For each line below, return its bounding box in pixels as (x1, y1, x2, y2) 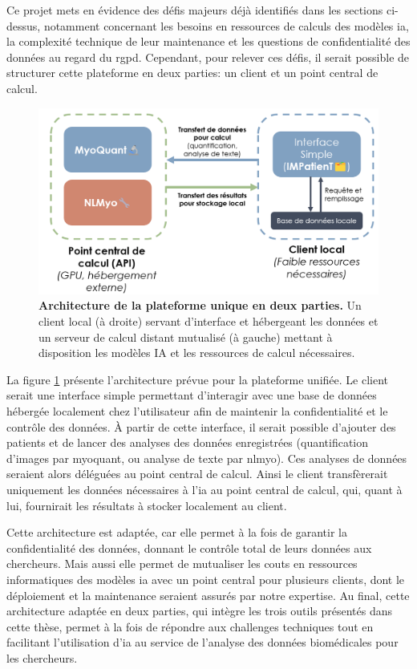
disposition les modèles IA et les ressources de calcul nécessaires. (38, 344, 355, 361)
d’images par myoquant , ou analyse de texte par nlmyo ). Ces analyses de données (6, 449, 407, 466)
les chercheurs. (6, 649, 78, 666)
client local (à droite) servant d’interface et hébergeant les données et (38, 313, 379, 330)
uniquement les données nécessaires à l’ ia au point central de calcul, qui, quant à (6, 480, 403, 497)
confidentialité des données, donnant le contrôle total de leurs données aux (6, 539, 372, 556)
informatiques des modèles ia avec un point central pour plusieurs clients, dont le (6, 570, 405, 587)
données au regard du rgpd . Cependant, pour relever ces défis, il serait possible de (6, 48, 410, 65)
